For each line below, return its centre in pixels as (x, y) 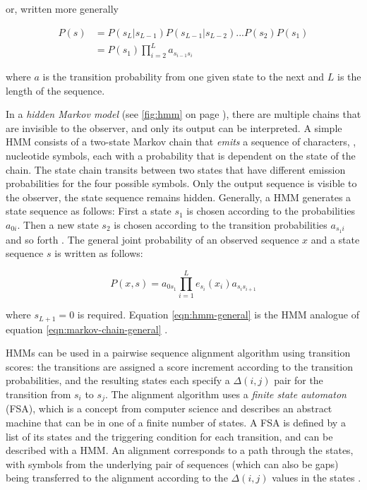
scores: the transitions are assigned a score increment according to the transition (180, 366)
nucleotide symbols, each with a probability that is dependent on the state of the (181, 155)
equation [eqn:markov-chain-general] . (87, 329)
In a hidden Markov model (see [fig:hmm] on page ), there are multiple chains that (183, 114)
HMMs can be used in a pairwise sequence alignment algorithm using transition (178, 353)
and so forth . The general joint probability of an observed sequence (152, 239)
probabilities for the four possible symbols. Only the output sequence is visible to (181, 183)
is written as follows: (99, 253)
